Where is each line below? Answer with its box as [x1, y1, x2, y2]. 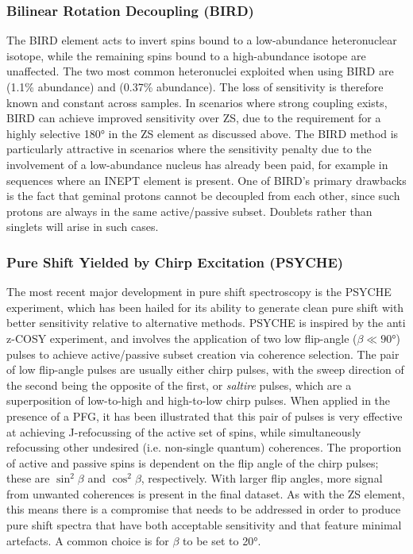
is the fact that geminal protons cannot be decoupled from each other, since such [6, 187, 400, 204]
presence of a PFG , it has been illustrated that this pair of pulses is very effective [6, 407, 403, 424]
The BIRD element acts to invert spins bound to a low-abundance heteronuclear [6, 32, 397, 48]
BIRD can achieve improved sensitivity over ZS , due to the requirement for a [6, 110, 381, 126]
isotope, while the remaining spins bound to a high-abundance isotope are [6, 47, 366, 63]
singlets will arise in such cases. [6, 218, 159, 235]
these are [6, 470, 50, 487]
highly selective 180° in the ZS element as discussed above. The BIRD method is [6, 125, 399, 141]
